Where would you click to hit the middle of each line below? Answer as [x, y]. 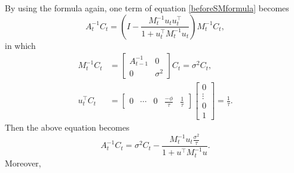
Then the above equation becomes [67, 127]
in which [20, 45]
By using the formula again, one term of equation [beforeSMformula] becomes [147, 8]
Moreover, [23, 163]
